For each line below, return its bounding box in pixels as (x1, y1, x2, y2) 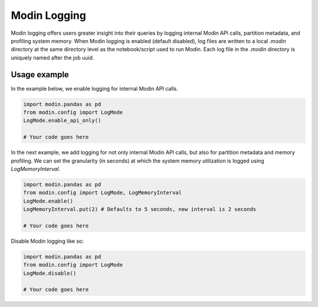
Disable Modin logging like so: (11, 237, 84, 245)
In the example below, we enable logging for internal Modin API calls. (11, 85, 178, 92)
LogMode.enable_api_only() (23, 117, 101, 124)
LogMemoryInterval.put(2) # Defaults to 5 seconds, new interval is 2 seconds (23, 206, 256, 213)
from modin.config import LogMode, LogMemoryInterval (23, 189, 182, 196)
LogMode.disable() (23, 270, 77, 276)
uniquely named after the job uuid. (11, 54, 94, 61)
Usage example (11, 70, 69, 80)
